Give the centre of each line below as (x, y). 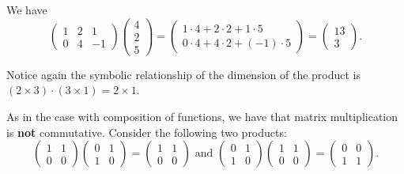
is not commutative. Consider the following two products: (147, 132)
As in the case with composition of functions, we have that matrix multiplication (202, 116)
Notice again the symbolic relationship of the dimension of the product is (184, 74)
